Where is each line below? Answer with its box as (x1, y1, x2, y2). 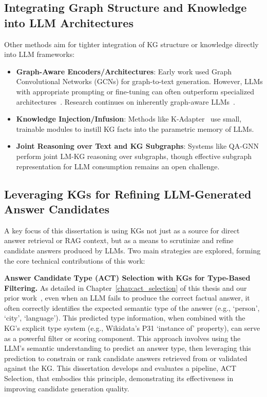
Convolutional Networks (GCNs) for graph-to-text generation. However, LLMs (16, 76, 263, 87)
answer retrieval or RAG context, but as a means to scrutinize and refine (4, 235, 234, 246)
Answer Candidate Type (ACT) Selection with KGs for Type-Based (4, 272, 251, 283)
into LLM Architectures (4, 14, 133, 30)
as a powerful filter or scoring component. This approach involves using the (4, 332, 241, 343)
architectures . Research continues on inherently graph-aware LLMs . (16, 96, 235, 107)
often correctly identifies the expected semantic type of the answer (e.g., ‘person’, (4, 302, 260, 313)
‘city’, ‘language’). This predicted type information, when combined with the (4, 312, 245, 323)
